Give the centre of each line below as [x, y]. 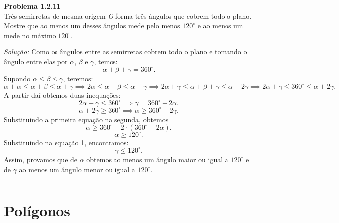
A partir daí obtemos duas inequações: [62, 95]
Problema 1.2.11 [32, 6]
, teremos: [78, 78]
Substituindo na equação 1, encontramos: [66, 142]
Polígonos [37, 210]
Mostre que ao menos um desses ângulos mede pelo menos [92, 25]
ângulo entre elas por [36, 61]
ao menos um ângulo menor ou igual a [77, 169]
